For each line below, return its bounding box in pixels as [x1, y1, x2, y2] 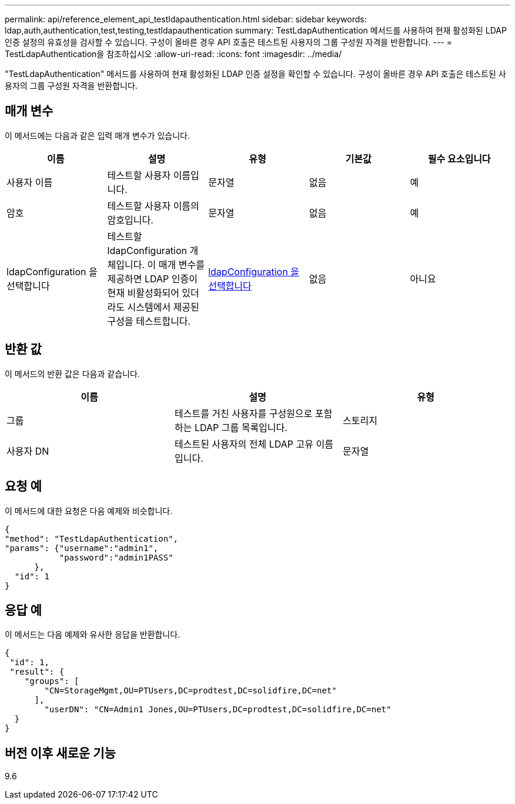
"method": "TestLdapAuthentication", [5, 533, 179, 543]
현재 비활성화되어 [107, 286, 179, 299]
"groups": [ [24, 676, 79, 686]
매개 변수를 [158, 258, 205, 271]
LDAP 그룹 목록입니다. [194, 421, 287, 433]
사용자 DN [6, 445, 49, 457]
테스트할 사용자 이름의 [107, 199, 199, 212]
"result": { [9, 667, 65, 677]
